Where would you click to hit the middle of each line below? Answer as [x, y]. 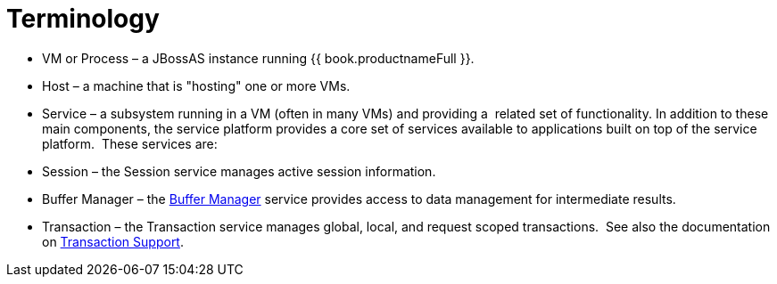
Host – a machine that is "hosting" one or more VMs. [196, 85]
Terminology [83, 19]
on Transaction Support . [113, 241]
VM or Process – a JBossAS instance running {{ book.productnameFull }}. [258, 58]
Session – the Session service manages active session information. [239, 171]
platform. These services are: [130, 143]
